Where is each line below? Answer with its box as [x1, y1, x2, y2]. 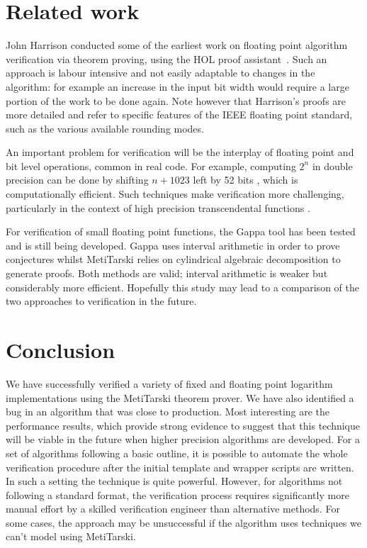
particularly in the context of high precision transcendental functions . [6, 200, 310, 215]
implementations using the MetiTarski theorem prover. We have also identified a [6, 390, 354, 405]
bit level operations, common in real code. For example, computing [6, 158, 296, 173]
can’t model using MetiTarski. [6, 529, 136, 544]
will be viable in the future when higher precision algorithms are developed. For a [6, 432, 360, 447]
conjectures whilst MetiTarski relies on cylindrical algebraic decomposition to [6, 252, 341, 267]
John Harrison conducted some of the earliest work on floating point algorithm [6, 38, 348, 52]
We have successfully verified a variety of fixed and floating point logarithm [6, 376, 333, 391]
